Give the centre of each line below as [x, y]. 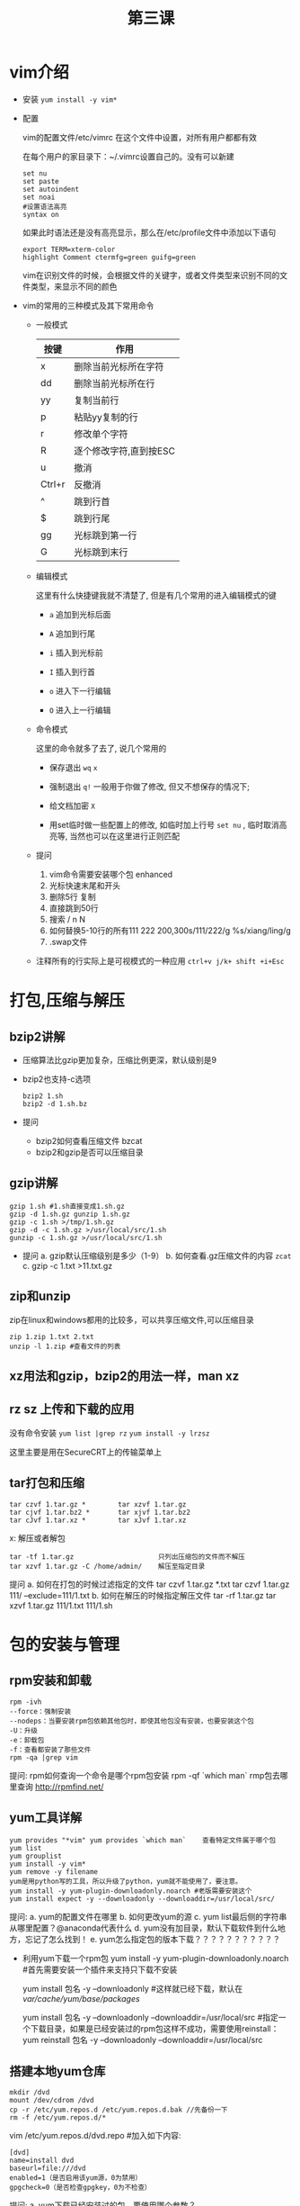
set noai [39, 197]
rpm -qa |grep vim [44, 1757]
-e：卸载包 [27, 1740]
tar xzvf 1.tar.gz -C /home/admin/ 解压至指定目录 [107, 1566]
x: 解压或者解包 [37, 1538]
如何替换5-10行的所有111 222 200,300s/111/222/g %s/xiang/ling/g [170, 930]
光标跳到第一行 [106, 535]
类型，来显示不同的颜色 [74, 286]
